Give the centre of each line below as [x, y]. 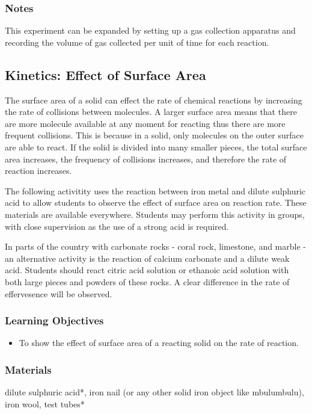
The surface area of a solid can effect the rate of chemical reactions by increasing [154, 100]
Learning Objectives [54, 320]
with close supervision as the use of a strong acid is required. [117, 226]
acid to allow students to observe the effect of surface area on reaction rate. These [156, 202]
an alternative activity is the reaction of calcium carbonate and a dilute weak [147, 258]
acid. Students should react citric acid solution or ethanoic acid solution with [147, 270]
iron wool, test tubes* [45, 403]
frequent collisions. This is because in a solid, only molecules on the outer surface [154, 135]
